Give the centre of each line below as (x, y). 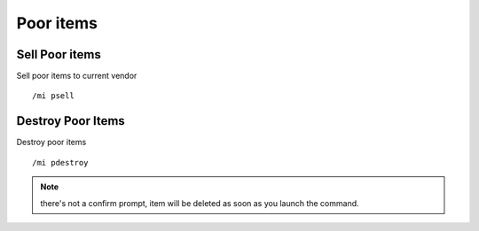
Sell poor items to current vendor (77, 76)
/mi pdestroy (60, 162)
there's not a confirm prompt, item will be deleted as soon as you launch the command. (200, 203)
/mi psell (53, 96)
